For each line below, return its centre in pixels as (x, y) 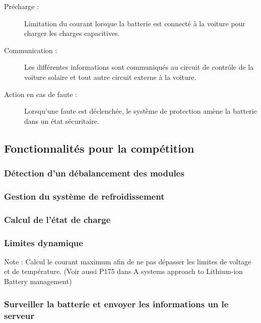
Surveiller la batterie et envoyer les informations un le (116, 304)
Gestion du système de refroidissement (84, 196)
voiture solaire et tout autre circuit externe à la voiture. (110, 77)
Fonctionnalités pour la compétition (99, 148)
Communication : (31, 50)
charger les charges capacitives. (72, 33)
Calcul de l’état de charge (57, 219)
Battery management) (38, 281)
